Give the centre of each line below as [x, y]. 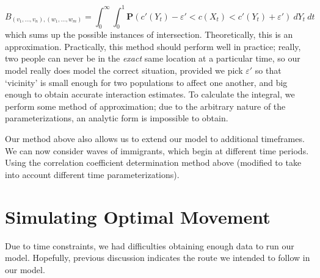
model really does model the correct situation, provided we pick [124, 70]
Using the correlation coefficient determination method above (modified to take [153, 162]
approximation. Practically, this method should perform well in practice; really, [153, 46]
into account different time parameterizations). [92, 174]
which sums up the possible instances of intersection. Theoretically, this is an [149, 34]
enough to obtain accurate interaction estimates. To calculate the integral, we [150, 94]
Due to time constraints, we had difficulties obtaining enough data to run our [150, 245]
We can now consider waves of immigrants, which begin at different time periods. [157, 150]
